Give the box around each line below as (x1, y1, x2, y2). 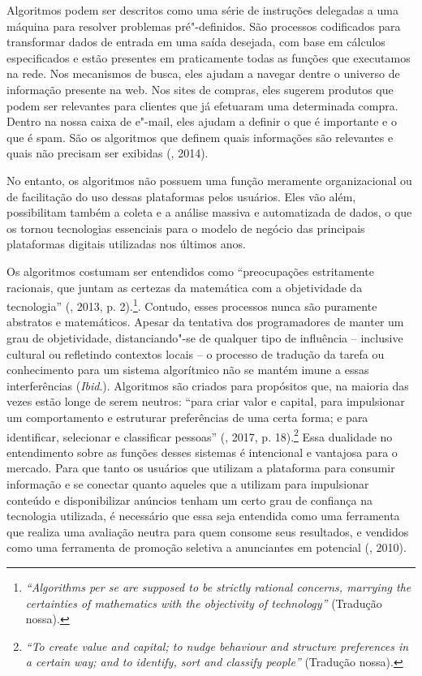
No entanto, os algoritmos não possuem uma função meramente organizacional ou (6, 171, 412, 188)
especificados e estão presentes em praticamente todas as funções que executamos (6, 49, 411, 66)
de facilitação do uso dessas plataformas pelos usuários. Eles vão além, (6, 187, 356, 205)
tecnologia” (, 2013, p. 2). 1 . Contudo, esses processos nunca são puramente (6, 295, 377, 314)
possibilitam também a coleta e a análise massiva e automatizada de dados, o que (6, 204, 412, 221)
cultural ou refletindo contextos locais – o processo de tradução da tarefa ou (6, 345, 385, 362)
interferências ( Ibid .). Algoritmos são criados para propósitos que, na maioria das (6, 377, 409, 394)
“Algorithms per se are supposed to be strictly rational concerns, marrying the (25, 578, 411, 595)
